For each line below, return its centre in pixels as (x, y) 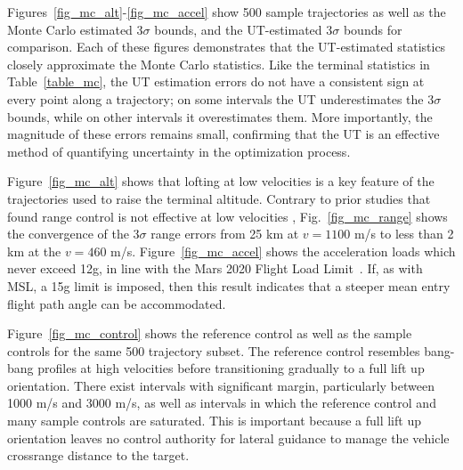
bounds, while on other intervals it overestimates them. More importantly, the (220, 116)
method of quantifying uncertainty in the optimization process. (179, 151)
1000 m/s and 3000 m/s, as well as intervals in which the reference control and (222, 403)
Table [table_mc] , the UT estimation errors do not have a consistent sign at (216, 81)
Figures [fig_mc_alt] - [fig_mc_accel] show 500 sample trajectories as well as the (227, 12)
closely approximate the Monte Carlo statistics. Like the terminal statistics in (219, 64)
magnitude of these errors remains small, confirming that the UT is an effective (223, 134)
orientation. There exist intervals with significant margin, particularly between (221, 385)
